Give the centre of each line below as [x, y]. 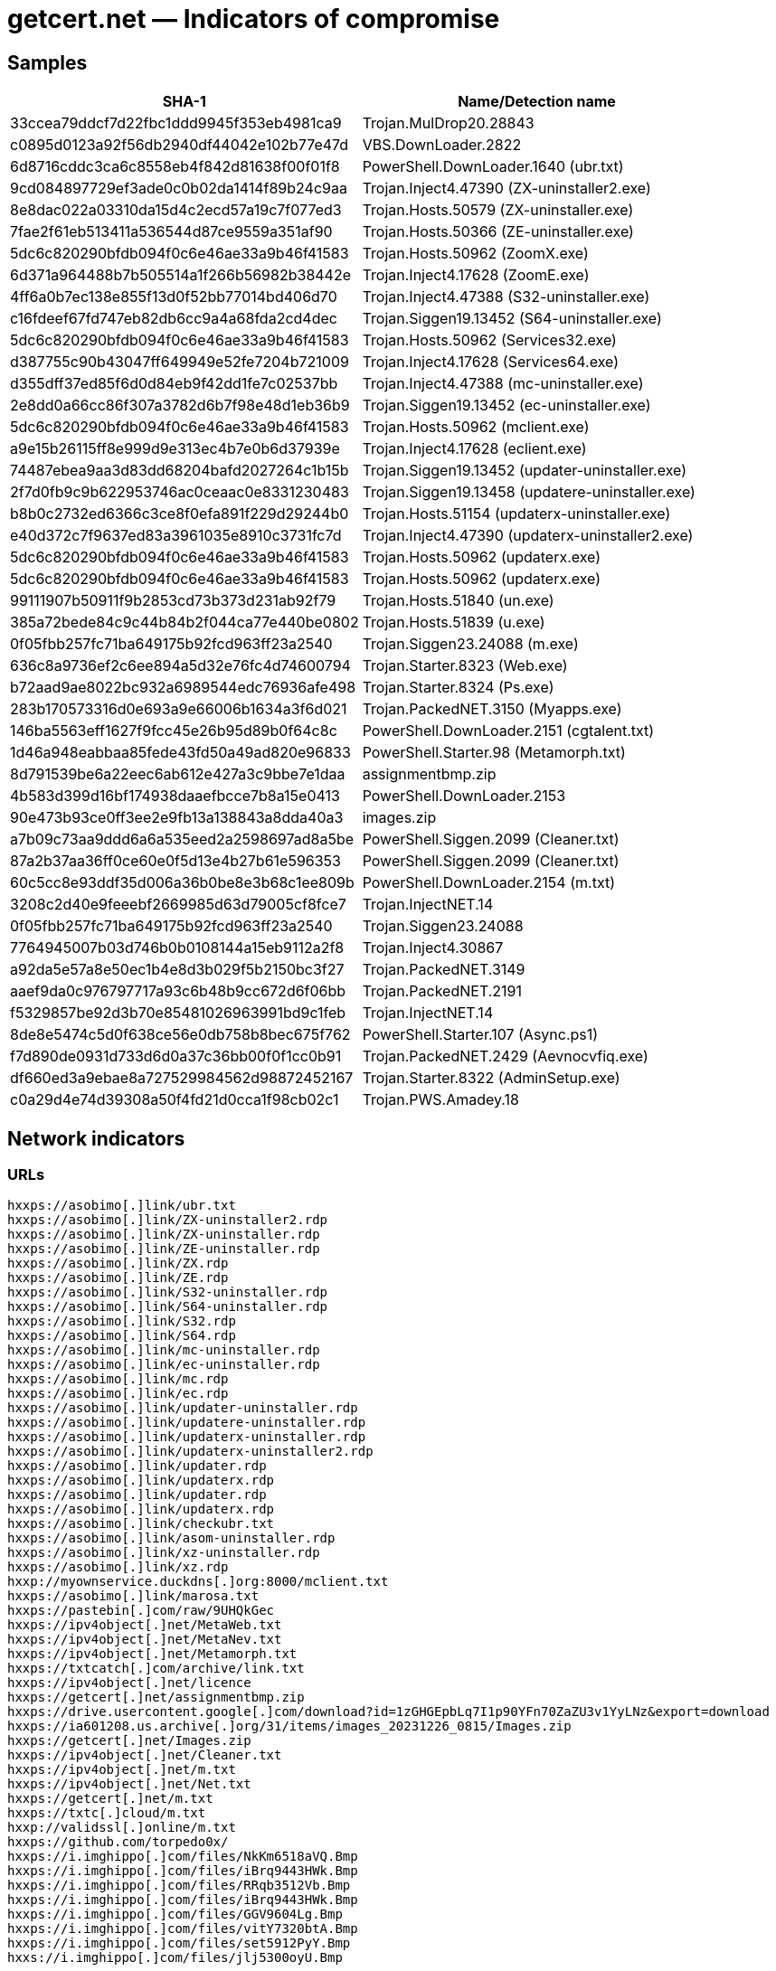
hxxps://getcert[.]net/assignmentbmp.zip [156, 1698]
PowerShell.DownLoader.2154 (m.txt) [489, 883]
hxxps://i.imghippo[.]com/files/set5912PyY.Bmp [179, 1943]
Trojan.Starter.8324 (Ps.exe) [458, 688]
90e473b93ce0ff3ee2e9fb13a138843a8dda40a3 [177, 818]
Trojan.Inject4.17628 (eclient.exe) [474, 449]
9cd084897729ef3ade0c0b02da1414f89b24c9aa [179, 189]
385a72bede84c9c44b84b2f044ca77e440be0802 [185, 622]
